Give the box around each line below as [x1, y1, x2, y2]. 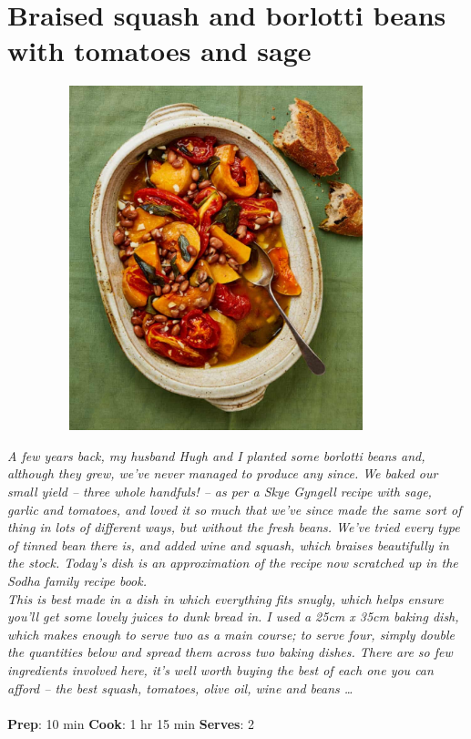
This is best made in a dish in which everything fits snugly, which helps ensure [7, 589, 444, 608]
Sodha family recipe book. [7, 571, 147, 590]
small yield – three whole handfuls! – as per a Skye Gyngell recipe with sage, [7, 482, 432, 501]
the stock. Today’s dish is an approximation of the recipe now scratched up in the [7, 553, 458, 572]
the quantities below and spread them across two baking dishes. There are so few [7, 642, 453, 662]
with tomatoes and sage [7, 32, 312, 69]
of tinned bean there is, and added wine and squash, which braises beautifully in [7, 535, 449, 554]
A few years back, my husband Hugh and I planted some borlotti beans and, [7, 446, 425, 465]
